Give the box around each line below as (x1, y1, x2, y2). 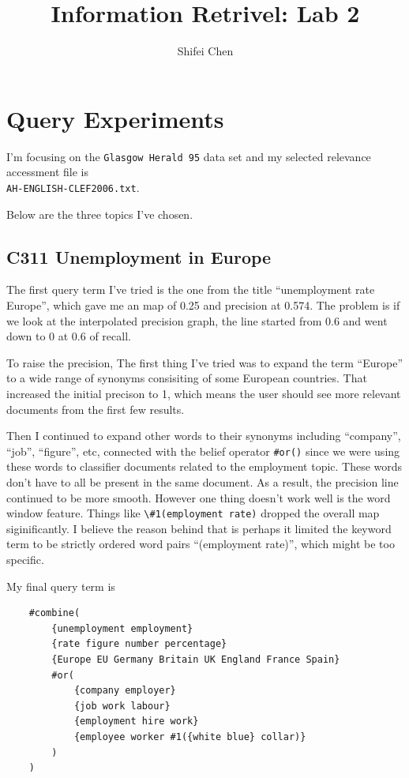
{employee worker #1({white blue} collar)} (73, 731, 306, 742)
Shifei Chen (177, 43, 234, 59)
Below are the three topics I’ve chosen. (6, 205, 193, 222)
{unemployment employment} (51, 622, 193, 634)
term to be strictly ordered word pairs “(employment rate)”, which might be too (6, 536, 395, 552)
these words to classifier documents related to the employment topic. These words (6, 458, 403, 475)
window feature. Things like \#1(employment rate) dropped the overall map (6, 505, 380, 521)
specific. (6, 551, 44, 567)
